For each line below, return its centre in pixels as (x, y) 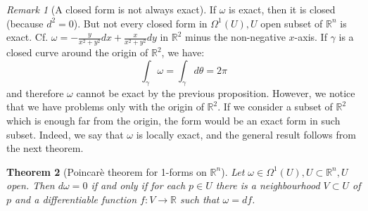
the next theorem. (45, 148)
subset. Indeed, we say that (65, 134)
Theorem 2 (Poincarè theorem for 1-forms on (107, 171)
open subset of (292, 23)
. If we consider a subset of (275, 107)
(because (25, 23)
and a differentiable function (76, 199)
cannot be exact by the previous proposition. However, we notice (216, 92)
